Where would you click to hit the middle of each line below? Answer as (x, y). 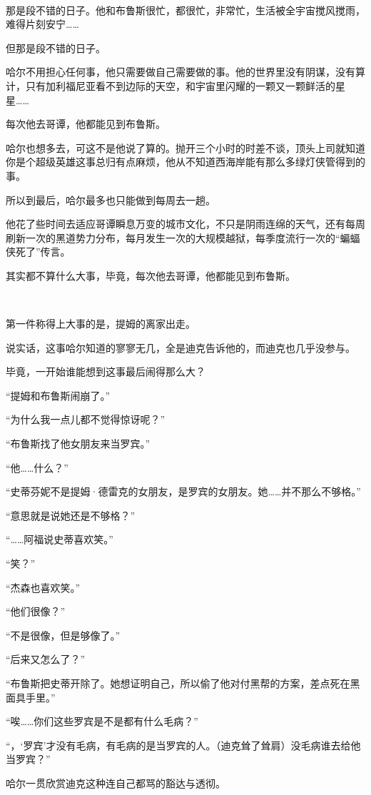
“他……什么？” (37, 467)
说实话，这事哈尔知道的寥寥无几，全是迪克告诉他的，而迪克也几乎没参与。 (181, 347)
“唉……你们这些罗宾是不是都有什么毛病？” (102, 721)
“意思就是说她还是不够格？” (71, 515)
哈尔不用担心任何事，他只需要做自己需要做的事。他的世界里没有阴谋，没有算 (185, 72)
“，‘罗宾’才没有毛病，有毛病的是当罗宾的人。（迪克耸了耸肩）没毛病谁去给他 (183, 745)
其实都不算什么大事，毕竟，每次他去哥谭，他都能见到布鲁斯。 (151, 275)
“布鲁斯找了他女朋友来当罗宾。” (78, 444)
